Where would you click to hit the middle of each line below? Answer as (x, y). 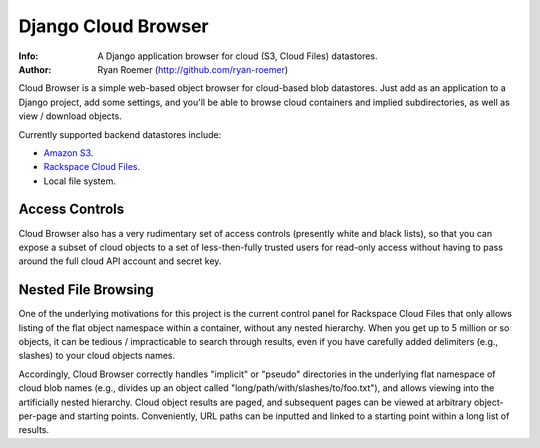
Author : (35, 69)
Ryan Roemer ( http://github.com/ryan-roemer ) (193, 69)
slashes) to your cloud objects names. (96, 356)
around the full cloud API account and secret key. (120, 261)
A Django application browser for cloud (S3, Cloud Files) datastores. (238, 56)
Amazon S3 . (68, 152)
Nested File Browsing (86, 290)
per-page (38, 416)
